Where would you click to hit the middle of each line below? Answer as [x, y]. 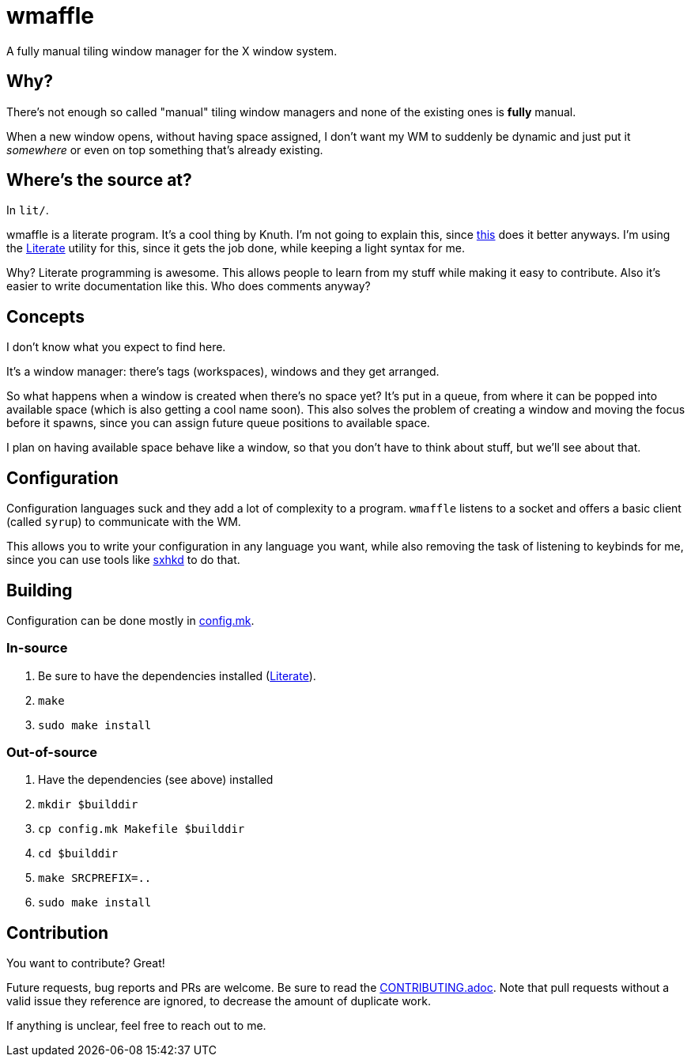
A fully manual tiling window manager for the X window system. [172, 51]
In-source [37, 648]
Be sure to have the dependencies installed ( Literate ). [177, 675]
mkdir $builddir [88, 805]
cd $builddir [78, 854]
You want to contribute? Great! [86, 963]
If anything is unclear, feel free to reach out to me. [136, 1026]
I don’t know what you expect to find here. [116, 347]
